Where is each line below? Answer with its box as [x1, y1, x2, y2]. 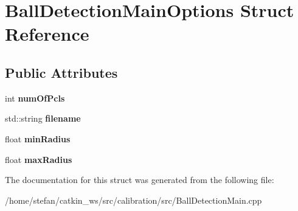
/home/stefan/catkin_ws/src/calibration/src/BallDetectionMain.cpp [5, 193, 262, 206]
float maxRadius [5, 153, 72, 165]
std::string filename [5, 112, 81, 125]
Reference [5, 21, 89, 46]
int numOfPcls [5, 91, 65, 104]
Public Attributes [5, 63, 118, 81]
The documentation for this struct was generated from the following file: [5, 173, 274, 186]
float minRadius [5, 132, 71, 145]
